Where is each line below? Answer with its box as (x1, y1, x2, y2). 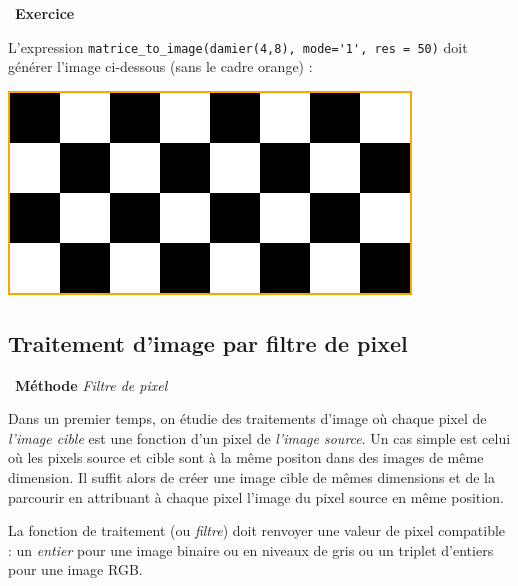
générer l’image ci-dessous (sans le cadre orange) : (8, 56, 313, 77)
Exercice (15, 3, 75, 23)
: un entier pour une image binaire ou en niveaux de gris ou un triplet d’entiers (8, 539, 494, 560)
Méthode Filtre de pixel (15, 374, 168, 395)
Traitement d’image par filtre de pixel (8, 327, 408, 358)
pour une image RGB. (8, 559, 143, 580)
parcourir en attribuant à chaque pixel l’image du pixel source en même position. (8, 486, 504, 507)
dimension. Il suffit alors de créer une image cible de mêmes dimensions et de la (8, 467, 495, 488)
